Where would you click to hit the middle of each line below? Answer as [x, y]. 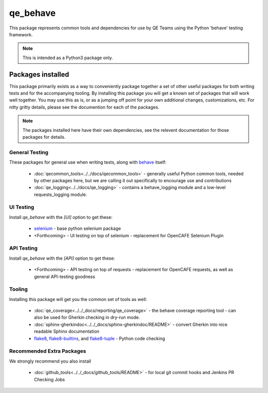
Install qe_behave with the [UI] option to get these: [61, 217]
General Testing [29, 152]
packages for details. [44, 137]
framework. [21, 34]
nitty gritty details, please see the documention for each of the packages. [84, 107]
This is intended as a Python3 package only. [68, 58]
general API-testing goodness [65, 277]
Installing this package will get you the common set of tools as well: [78, 299]
